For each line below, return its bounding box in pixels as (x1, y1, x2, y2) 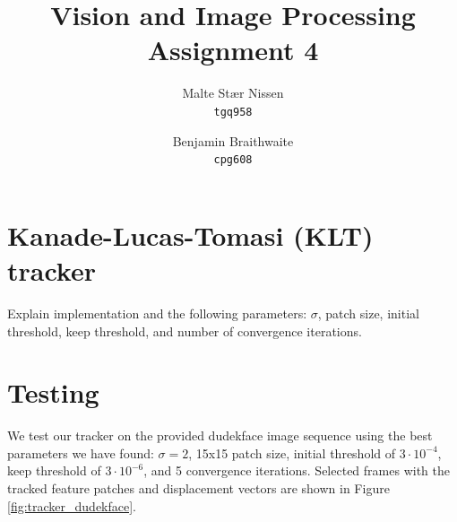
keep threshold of (7, 461, 101, 480)
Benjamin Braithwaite (172, 131, 294, 150)
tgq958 (213, 105, 253, 118)
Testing (7, 374, 99, 411)
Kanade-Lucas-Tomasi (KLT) (7, 216, 374, 253)
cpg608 (213, 153, 253, 167)
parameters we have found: (7, 443, 154, 462)
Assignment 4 (147, 31, 319, 68)
